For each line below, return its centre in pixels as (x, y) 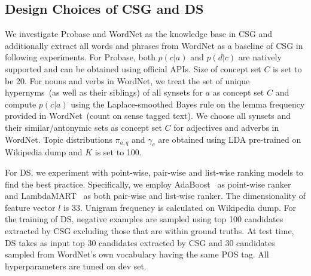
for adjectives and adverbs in (226, 127)
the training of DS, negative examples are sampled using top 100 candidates (144, 219)
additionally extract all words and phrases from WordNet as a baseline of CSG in (154, 45)
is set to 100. (118, 152)
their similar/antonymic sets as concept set (83, 127)
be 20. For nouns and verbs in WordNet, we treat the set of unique (127, 80)
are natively (260, 57)
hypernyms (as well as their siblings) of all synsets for (104, 92)
